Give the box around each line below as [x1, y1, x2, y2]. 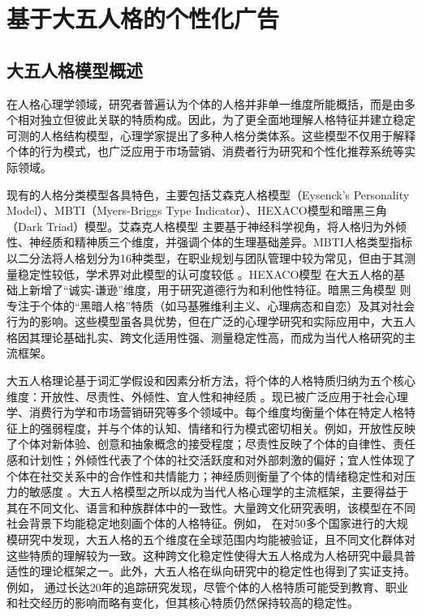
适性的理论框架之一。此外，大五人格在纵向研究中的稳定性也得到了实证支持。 [6, 563, 416, 580]
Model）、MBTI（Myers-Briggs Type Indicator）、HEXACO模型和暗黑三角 [6, 202, 387, 219]
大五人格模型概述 [6, 57, 143, 82]
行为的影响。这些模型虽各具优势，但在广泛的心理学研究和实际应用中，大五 [6, 313, 404, 330]
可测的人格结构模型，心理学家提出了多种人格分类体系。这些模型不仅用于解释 [6, 126, 416, 143]
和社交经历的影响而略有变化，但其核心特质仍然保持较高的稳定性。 [6, 594, 359, 611]
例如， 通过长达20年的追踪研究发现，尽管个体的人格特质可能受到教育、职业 [6, 578, 408, 595]
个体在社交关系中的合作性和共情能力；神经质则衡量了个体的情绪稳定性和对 [6, 467, 404, 484]
